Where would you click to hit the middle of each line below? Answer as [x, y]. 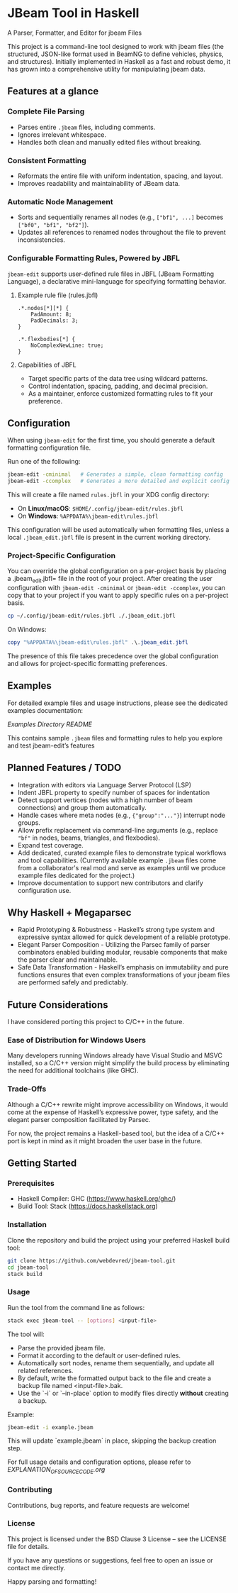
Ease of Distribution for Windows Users [77, 1040]
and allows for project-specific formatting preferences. [87, 663]
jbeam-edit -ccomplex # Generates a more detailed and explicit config [119, 481]
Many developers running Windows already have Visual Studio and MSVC [115, 1055]
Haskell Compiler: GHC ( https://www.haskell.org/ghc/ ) [97, 1199]
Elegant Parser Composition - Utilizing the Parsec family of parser [114, 945]
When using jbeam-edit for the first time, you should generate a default [111, 440]
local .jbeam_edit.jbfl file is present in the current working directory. [109, 538]
